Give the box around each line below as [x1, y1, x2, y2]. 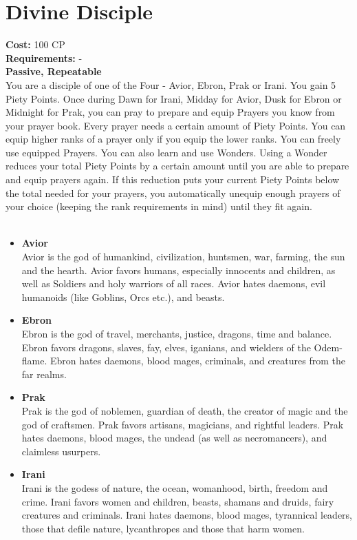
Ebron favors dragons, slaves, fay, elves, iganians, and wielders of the [21, 340, 311, 354]
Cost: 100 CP [6, 37, 65, 52]
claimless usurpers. [21, 444, 101, 458]
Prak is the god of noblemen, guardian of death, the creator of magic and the [21, 403, 348, 417]
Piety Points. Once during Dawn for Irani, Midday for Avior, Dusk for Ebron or [6, 91, 342, 105]
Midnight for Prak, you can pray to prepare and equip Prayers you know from [6, 105, 335, 119]
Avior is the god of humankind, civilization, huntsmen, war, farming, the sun [21, 249, 345, 264]
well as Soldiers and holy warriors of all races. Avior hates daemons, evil [21, 276, 326, 291]
